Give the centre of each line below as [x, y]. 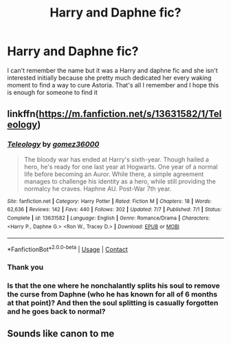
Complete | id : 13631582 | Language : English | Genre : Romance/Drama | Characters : [109, 218]
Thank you [25, 267]
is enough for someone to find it [53, 92]
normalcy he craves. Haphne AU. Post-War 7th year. [98, 189]
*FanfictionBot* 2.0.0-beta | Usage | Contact [68, 249]
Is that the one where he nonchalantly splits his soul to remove [113, 286]
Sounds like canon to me [61, 334]
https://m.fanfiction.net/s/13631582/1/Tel [130, 114]
